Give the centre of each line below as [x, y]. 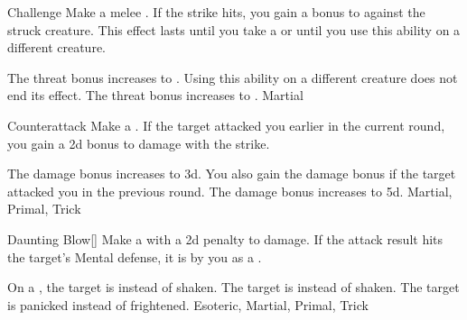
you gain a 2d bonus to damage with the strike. [139, 143]
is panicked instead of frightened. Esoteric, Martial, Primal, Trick [188, 304]
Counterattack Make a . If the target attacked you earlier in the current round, [226, 125]
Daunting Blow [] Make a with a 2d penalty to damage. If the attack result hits [225, 238]
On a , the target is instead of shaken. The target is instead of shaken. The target [233, 287]
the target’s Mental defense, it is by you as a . [135, 256]
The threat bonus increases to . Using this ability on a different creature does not [233, 77]
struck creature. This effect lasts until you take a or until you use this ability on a [234, 29]
